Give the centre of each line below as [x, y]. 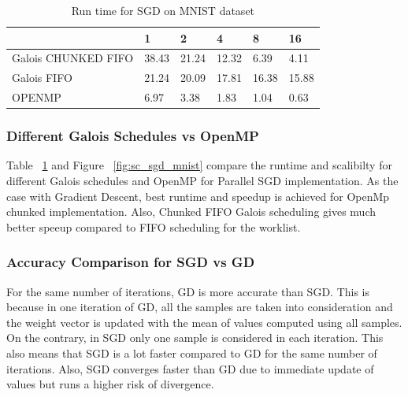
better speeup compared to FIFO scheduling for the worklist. [154, 226]
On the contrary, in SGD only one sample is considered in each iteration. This [195, 338]
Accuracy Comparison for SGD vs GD [131, 262]
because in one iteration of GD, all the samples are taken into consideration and [200, 307]
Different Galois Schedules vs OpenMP [133, 136]
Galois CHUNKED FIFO [73, 58]
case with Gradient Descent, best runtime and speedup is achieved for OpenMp [198, 196]
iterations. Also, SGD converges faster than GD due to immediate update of [190, 368]
